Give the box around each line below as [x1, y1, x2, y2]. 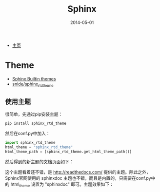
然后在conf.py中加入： [5, 131, 50, 136]
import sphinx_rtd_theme [5, 140, 56, 145]
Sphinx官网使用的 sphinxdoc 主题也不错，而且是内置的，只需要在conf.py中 [5, 175, 156, 181]
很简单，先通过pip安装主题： [5, 111, 63, 117]
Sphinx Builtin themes [12, 76, 56, 81]
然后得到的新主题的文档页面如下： [5, 158, 74, 164]
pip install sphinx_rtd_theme [5, 121, 67, 126]
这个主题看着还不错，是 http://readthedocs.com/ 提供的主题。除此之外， [5, 169, 151, 175]
